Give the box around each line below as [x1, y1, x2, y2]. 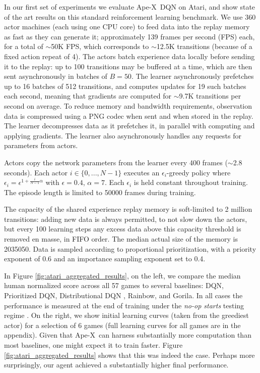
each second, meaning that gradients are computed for [4, 90, 171, 101]
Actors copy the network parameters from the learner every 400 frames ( [4, 157, 228, 167]
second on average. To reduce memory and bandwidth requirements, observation [4, 100, 252, 111]
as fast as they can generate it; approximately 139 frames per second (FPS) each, [4, 31, 255, 41]
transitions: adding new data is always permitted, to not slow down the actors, [4, 213, 247, 224]
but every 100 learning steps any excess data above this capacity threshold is [4, 223, 241, 234]
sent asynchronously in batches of [4, 71, 107, 81]
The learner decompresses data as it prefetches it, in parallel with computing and [4, 120, 255, 131]
